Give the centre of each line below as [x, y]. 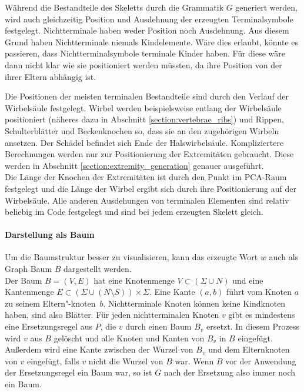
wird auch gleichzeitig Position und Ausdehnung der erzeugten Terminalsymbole [149, 19]
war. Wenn [194, 361]
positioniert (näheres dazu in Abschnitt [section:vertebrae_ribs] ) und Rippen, [144, 119]
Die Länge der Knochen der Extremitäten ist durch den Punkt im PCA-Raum [146, 177]
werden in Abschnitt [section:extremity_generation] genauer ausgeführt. [134, 165]
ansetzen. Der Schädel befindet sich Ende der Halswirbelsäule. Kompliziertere [144, 142]
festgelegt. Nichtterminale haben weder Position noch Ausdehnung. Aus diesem [147, 30]
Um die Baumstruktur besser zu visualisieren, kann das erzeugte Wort [131, 257]
